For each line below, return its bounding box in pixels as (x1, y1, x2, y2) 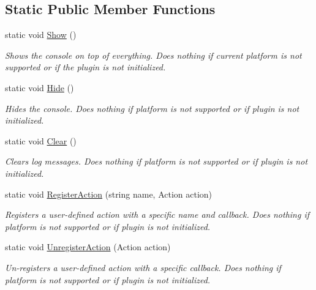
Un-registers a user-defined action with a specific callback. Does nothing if (5, 261, 281, 273)
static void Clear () (5, 134, 77, 147)
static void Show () (5, 28, 77, 41)
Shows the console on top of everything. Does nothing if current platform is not (5, 48, 302, 61)
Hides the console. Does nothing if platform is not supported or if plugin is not (5, 102, 299, 114)
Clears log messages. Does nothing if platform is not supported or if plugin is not (5, 155, 308, 168)
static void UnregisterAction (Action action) (5, 240, 171, 253)
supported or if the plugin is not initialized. (5, 61, 166, 73)
